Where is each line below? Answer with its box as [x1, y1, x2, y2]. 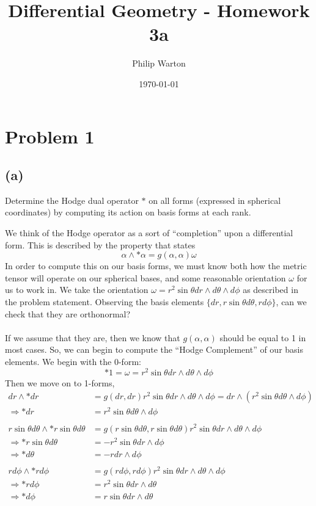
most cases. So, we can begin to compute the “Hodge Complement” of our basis [5, 343, 304, 356]
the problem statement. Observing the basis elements [5, 295, 204, 308]
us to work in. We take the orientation [5, 283, 149, 296]
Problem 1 [5, 123, 95, 148]
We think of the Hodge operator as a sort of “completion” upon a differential [5, 226, 293, 239]
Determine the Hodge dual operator [5, 193, 139, 206]
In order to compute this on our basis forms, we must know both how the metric [5, 259, 307, 272]
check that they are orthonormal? [5, 307, 131, 320]
